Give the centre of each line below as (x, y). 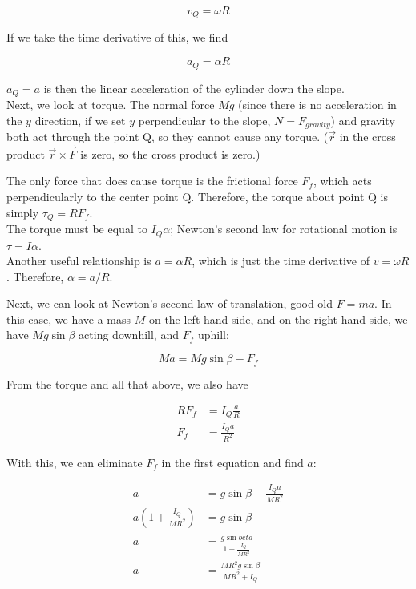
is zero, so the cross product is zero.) (170, 153)
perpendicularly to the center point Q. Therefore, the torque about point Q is (197, 196)
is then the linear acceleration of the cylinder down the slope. (194, 88)
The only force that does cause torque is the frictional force (152, 181)
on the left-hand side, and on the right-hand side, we (278, 319)
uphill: (213, 335)
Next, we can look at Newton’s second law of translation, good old (170, 303)
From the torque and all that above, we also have (127, 383)
